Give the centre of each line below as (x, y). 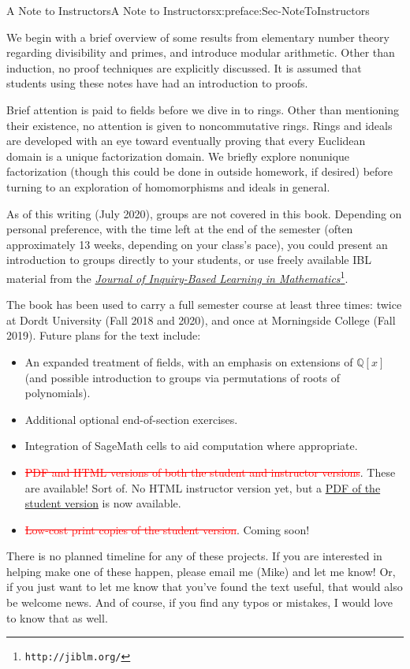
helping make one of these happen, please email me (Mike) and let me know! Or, (201, 571)
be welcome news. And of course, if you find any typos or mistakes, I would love (200, 602)
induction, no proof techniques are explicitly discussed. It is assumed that (184, 67)
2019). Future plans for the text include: (104, 335)
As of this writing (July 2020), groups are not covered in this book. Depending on (204, 213)
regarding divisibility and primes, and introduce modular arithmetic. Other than (201, 52)
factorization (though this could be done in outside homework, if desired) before (200, 171)
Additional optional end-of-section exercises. (131, 419)
